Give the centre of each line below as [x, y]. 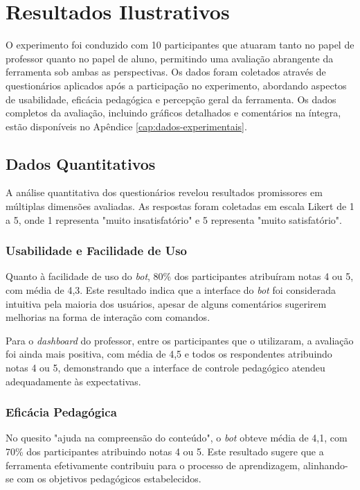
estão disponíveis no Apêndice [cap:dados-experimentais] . [126, 126]
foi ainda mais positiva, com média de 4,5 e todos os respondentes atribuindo [169, 354]
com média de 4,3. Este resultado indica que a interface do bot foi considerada [171, 290]
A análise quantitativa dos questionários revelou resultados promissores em [164, 192]
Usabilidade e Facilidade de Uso [97, 251]
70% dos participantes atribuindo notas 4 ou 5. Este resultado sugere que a [165, 452]
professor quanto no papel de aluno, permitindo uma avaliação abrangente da [170, 58]
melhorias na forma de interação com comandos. [108, 317]
